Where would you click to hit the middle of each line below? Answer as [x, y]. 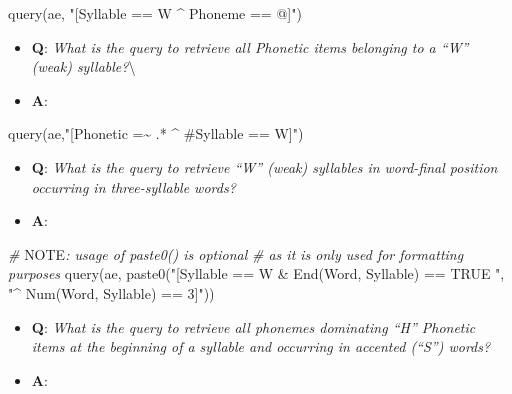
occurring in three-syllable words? [133, 186]
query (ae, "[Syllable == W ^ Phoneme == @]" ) [155, 13]
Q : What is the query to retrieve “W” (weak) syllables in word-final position [264, 166]
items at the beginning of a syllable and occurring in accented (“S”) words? [261, 346]
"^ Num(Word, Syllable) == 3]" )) [111, 292]
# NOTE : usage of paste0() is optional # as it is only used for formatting [236, 253]
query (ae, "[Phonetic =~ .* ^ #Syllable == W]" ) [156, 133]
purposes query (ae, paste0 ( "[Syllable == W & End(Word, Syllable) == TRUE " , [256, 273]
